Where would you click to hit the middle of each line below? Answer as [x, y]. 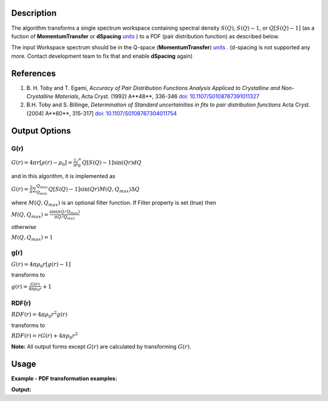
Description [34, 13]
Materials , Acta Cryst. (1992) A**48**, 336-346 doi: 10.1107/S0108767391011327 [157, 96]
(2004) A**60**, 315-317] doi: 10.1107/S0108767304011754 [102, 113]
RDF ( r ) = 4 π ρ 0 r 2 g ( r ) [39, 314]
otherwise [24, 227]
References [33, 73]
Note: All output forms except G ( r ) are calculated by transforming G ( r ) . [101, 346]
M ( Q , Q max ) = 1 [32, 238]
